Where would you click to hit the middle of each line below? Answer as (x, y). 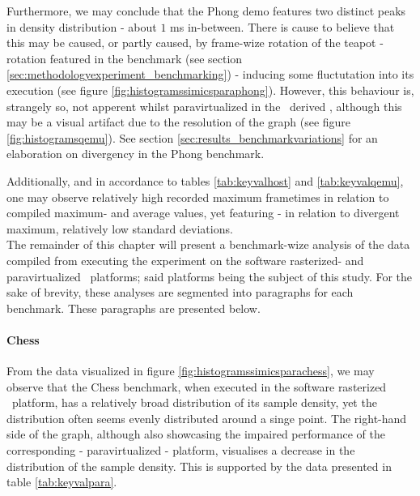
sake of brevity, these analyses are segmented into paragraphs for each (180, 292)
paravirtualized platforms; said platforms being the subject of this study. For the (210, 276)
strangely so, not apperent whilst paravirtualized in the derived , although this (204, 106)
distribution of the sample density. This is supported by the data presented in (199, 466)
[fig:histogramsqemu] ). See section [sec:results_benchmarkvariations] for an (192, 137)
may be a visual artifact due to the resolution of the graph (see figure (179, 122)
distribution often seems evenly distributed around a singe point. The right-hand (207, 418)
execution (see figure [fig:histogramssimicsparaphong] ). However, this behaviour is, (210, 90)
